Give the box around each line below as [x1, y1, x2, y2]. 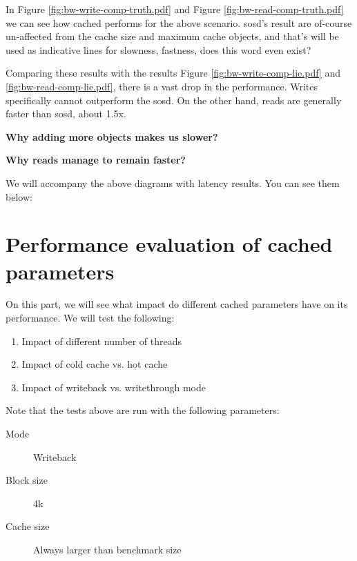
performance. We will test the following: [6, 311, 175, 325]
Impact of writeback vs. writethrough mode [21, 380, 206, 394]
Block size [6, 473, 48, 487]
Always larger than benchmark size [33, 542, 182, 556]
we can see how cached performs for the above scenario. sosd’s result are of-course [6, 15, 352, 30]
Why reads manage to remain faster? [6, 152, 186, 167]
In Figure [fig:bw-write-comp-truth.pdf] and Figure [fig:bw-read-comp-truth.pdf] [6, 2, 344, 16]
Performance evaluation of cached [6, 230, 333, 258]
